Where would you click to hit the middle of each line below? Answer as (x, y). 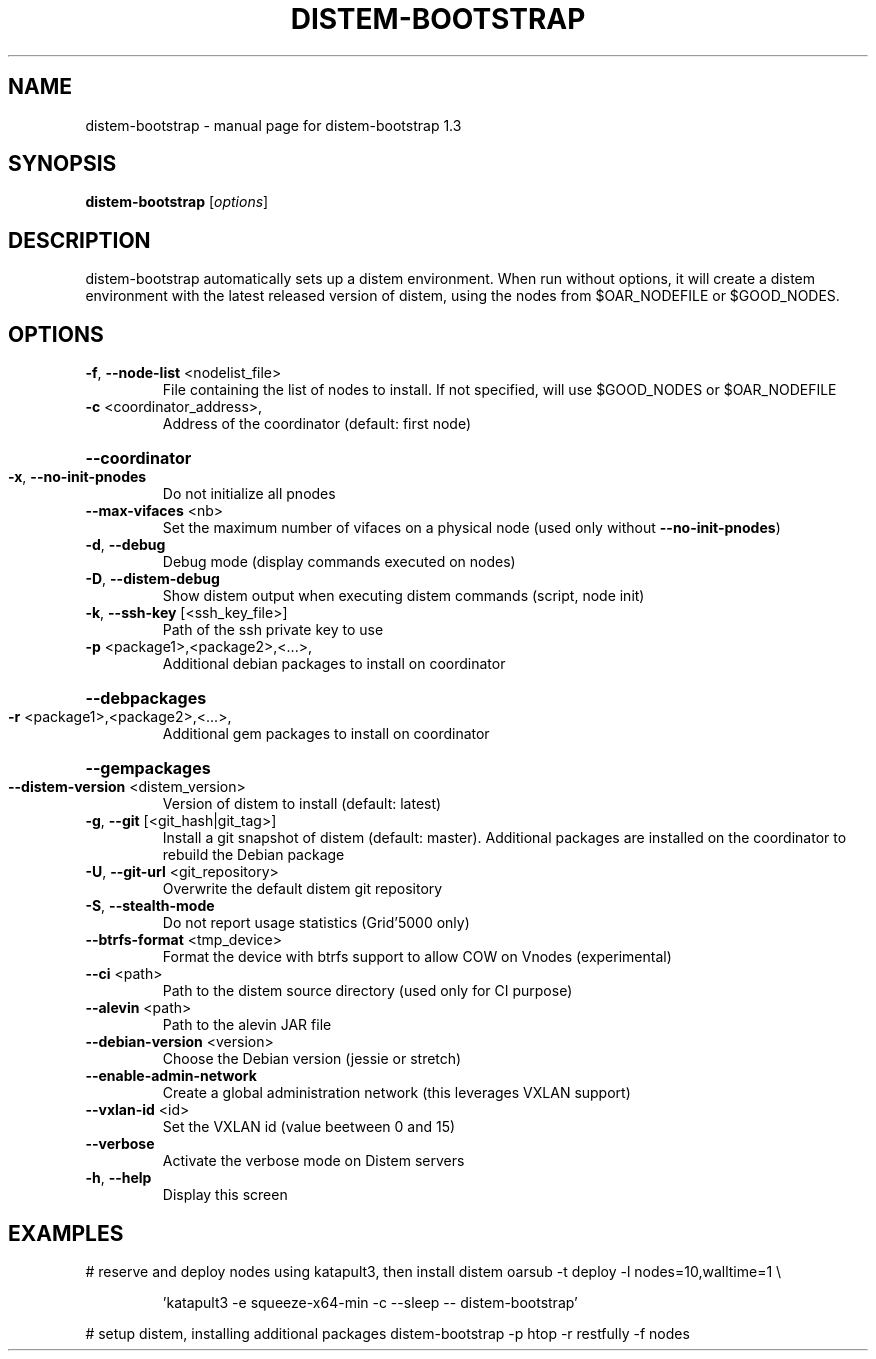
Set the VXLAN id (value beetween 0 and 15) (309, 1127)
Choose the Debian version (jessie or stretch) (312, 1059)
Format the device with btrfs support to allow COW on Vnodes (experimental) (417, 957)
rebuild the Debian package (253, 855)
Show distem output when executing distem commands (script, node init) (403, 596)
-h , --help (118, 1178)
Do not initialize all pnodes (249, 494)
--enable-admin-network (171, 1076)
